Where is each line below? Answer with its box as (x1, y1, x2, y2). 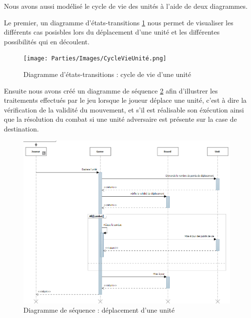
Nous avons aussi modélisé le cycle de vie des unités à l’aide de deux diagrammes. (4, 1, 248, 11)
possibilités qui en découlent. (4, 36, 90, 46)
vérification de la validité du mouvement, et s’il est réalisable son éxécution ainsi (4, 104, 244, 114)
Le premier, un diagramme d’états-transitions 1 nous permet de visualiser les (4, 17, 233, 27)
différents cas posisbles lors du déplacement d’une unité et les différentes (4, 27, 220, 37)
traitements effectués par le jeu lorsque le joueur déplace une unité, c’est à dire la (4, 95, 247, 105)
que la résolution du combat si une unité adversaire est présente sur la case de (4, 114, 237, 124)
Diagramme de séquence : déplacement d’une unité (23, 305, 175, 315)
